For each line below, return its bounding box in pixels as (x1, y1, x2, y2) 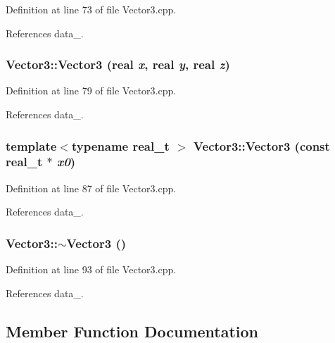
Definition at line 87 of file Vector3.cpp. (6, 180, 177, 195)
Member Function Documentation (6, 320, 259, 342)
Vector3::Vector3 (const (193, 137, 330, 154)
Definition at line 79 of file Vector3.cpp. (6, 83, 177, 98)
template (6, 137, 57, 154)
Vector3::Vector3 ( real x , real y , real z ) (6, 56, 230, 73)
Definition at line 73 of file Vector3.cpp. (6, 2, 177, 16)
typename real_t (71, 137, 170, 154)
